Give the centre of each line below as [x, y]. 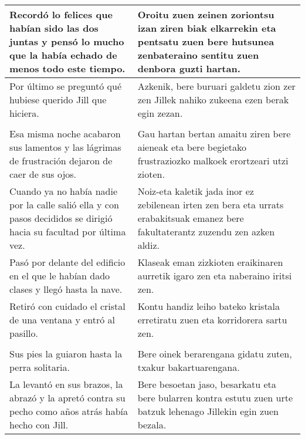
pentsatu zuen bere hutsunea [206, 41]
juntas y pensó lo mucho [67, 41]
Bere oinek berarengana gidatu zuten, [215, 354]
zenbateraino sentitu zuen [198, 55]
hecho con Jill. [39, 425]
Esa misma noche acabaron [65, 134]
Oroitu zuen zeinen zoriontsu [206, 14]
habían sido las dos [54, 28]
